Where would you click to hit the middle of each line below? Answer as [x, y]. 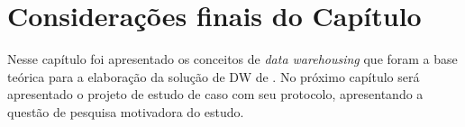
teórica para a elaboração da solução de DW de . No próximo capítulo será [214, 76]
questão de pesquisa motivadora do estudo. [126, 111]
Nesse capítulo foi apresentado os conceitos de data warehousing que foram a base [232, 59]
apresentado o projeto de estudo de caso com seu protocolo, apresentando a [215, 94]
